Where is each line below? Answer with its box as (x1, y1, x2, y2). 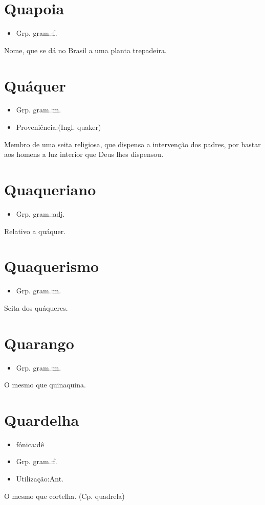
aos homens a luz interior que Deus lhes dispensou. (4, 149, 164, 159)
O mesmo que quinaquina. (4, 379, 86, 390)
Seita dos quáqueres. (4, 302, 68, 313)
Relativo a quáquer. (4, 225, 66, 236)
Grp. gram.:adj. (16, 208, 65, 219)
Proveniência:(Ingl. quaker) (16, 122, 101, 132)
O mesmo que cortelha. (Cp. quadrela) (4, 490, 125, 501)
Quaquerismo (4, 256, 99, 277)
